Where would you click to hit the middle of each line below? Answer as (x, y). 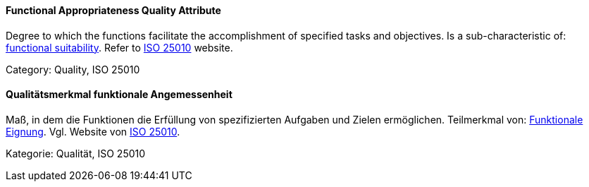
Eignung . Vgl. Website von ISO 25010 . (93, 131)
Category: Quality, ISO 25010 (73, 69)
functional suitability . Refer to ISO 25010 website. (119, 47)
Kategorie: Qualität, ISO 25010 (76, 153)
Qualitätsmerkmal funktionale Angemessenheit (119, 95)
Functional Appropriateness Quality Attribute (113, 10)
